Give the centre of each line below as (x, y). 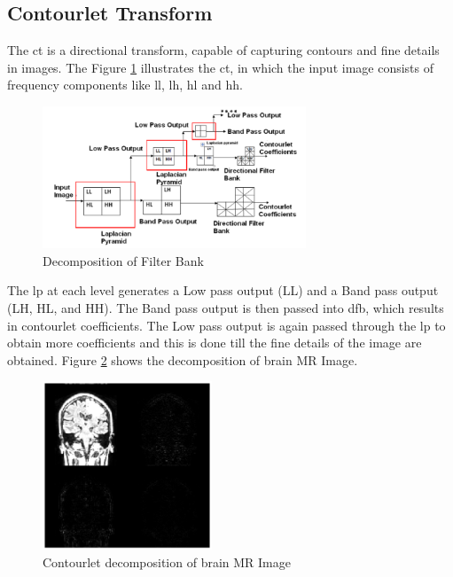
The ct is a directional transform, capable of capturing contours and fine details (223, 50)
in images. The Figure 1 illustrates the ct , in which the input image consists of (221, 67)
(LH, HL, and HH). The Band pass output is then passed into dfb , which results (226, 308)
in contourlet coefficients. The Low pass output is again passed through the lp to (226, 325)
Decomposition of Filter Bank (123, 260)
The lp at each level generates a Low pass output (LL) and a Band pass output (223, 290)
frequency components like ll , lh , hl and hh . (125, 85)
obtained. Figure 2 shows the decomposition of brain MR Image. (183, 359)
